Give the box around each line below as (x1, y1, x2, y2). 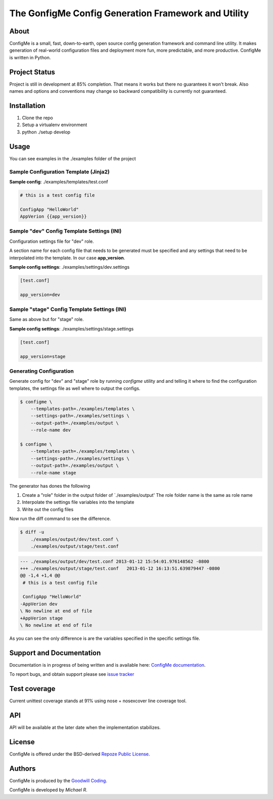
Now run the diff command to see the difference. (9, 516, 111, 522)
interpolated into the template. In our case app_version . (9, 255, 125, 261)
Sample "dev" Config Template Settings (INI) (9, 228, 122, 235)
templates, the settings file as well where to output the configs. (9, 385, 141, 391)
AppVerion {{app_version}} (20, 213, 87, 220)
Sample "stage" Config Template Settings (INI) (9, 306, 126, 313)
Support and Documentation (9, 648, 101, 657)
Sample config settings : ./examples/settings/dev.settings (9, 264, 130, 270)
